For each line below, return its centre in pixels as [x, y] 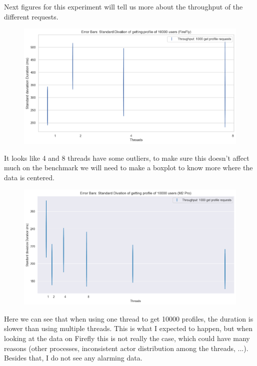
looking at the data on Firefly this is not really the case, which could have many [127, 338]
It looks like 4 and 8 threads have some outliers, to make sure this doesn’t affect [127, 158]
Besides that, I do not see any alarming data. [73, 358]
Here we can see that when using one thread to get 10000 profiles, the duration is [129, 318]
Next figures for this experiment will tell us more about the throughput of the [123, 6]
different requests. [31, 16]
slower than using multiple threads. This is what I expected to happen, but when [128, 328]
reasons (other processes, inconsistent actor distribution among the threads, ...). [126, 348]
